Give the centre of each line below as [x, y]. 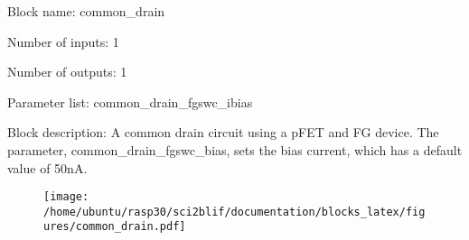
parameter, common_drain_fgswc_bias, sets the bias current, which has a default [235, 149]
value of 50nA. [47, 167]
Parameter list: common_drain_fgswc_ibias [130, 102]
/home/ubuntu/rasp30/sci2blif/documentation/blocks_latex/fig [234, 212]
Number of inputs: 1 [63, 41]
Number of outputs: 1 [67, 72]
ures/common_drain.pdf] [115, 227]
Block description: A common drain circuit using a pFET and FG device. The [223, 132]
